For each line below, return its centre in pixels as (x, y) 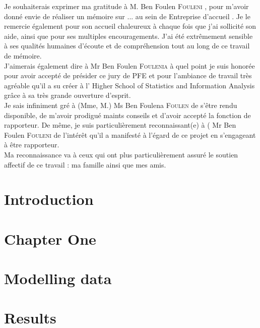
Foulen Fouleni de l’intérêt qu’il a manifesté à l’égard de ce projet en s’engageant (130, 134)
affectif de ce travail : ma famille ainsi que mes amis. (85, 164)
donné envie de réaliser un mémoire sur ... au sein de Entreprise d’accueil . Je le (127, 16)
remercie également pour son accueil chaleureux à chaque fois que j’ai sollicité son (130, 26)
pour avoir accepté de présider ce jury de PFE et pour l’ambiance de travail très (128, 75)
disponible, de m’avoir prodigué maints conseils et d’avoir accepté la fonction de (127, 115)
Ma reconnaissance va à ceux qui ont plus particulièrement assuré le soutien (121, 154)
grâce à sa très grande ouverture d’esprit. (68, 95)
